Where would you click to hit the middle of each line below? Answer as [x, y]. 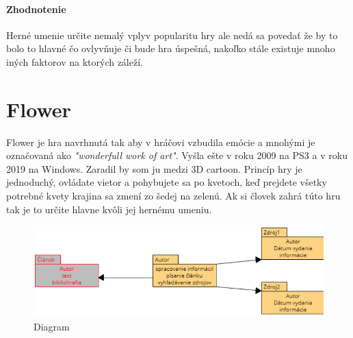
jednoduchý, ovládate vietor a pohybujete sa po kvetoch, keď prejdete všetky [167, 182]
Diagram [52, 326]
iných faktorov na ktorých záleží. [75, 61]
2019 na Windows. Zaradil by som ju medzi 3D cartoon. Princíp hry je [154, 168]
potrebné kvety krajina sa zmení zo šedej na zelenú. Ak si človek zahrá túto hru [173, 196]
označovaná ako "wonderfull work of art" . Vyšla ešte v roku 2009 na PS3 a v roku [177, 155]
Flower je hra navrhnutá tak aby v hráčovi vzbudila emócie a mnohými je [161, 142]
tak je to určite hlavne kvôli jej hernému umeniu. [109, 209]
